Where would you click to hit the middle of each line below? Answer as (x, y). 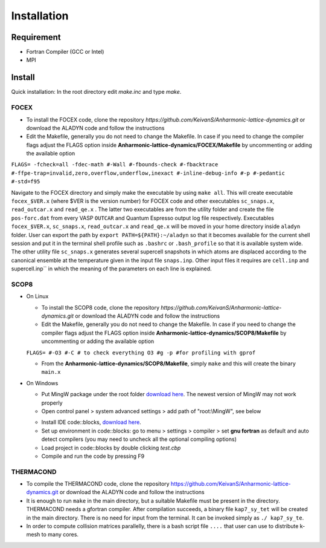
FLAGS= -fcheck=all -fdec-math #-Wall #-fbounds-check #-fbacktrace (115, 165)
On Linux (37, 296)
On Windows (42, 383)
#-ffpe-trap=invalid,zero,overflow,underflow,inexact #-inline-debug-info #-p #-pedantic (148, 173)
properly (52, 403)
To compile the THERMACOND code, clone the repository (98, 484)
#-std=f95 (26, 182)
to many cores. (60, 535)
